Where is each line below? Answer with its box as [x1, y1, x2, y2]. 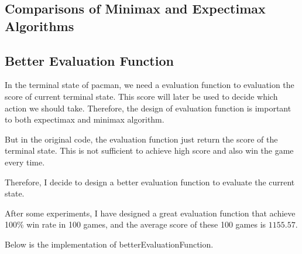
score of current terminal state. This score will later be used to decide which [5, 90, 278, 102]
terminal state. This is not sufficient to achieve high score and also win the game [5, 144, 294, 157]
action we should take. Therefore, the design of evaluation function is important [5, 101, 291, 114]
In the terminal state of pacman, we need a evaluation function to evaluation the [5, 79, 294, 91]
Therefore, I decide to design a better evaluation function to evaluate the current [5, 175, 295, 188]
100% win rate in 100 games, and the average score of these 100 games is [5, 218, 266, 231]
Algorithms [5, 16, 74, 35]
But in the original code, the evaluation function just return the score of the [5, 133, 278, 145]
